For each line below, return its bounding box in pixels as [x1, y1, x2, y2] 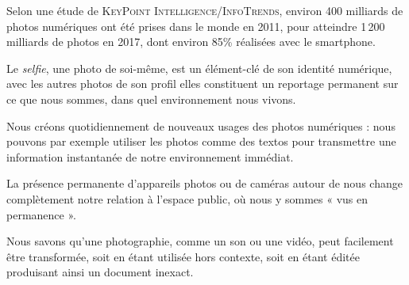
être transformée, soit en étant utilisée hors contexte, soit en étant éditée [6, 248, 360, 264]
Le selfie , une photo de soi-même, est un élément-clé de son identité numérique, [6, 59, 392, 76]
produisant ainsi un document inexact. [6, 264, 194, 280]
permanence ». [6, 206, 76, 222]
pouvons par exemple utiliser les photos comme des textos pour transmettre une [6, 133, 396, 150]
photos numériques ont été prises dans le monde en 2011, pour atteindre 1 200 [6, 17, 385, 34]
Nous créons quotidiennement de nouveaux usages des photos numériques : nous [6, 117, 395, 134]
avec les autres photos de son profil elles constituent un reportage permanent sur [6, 75, 399, 92]
